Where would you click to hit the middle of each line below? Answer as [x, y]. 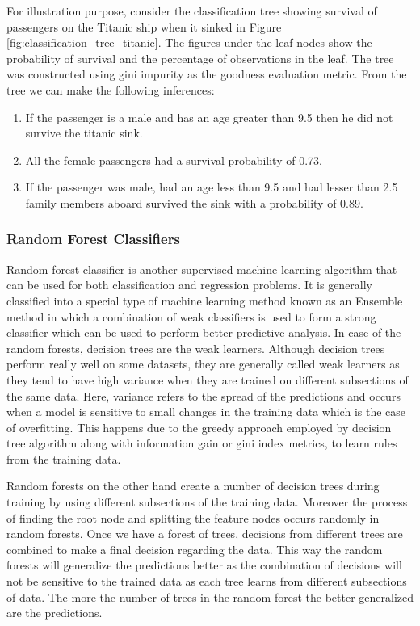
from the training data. [64, 458]
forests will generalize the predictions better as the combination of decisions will [204, 565]
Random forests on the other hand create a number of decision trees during [193, 486]
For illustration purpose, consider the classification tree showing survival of [192, 11]
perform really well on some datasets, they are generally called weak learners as [203, 364]
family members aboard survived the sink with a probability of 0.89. [194, 202]
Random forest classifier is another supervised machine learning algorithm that [202, 269]
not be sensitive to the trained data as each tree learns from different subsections [207, 581]
